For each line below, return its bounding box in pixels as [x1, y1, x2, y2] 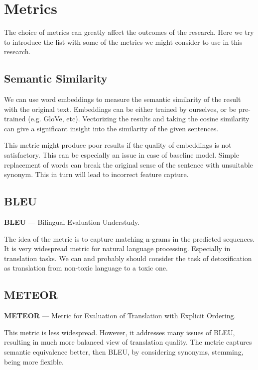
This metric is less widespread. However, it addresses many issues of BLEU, [4, 327, 235, 337]
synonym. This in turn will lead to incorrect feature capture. [4, 169, 189, 180]
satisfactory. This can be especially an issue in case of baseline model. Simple [4, 150, 239, 160]
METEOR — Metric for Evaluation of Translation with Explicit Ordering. [4, 310, 236, 321]
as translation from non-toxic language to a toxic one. [4, 263, 168, 273]
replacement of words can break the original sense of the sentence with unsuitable [4, 159, 253, 170]
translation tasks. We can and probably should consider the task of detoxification [4, 253, 252, 263]
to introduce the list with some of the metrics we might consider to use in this [4, 36, 243, 47]
